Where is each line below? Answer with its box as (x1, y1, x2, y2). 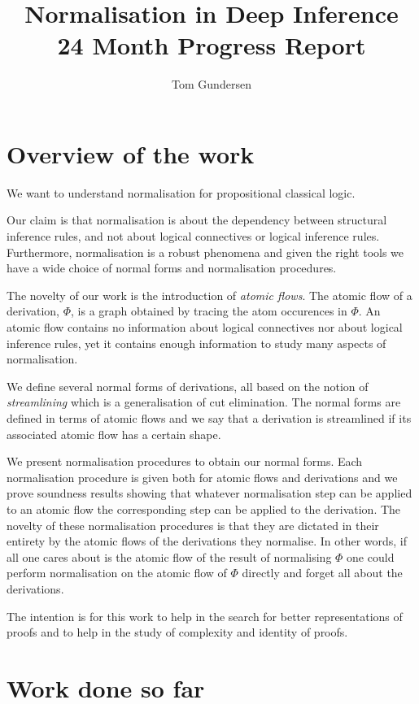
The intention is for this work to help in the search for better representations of (7, 607, 403, 624)
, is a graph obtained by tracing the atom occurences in (71, 302, 347, 319)
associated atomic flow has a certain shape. (7, 425, 221, 442)
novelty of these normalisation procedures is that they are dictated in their (7, 516, 379, 533)
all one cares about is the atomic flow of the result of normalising (7, 548, 332, 565)
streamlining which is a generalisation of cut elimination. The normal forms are (7, 393, 401, 411)
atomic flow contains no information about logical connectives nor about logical (7, 319, 403, 335)
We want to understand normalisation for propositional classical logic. (7, 184, 356, 201)
